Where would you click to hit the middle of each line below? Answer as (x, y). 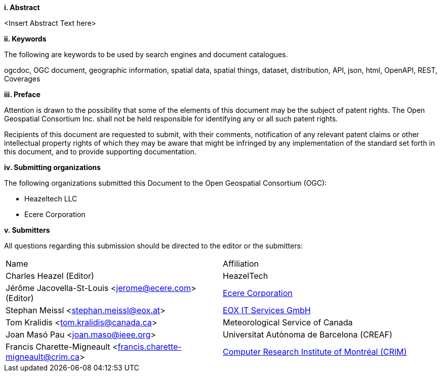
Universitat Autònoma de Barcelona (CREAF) (308, 335)
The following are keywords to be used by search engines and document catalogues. (146, 54)
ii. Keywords (25, 39)
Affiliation (241, 264)
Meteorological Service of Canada (288, 322)
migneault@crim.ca (43, 357)
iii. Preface (22, 94)
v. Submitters (27, 230)
